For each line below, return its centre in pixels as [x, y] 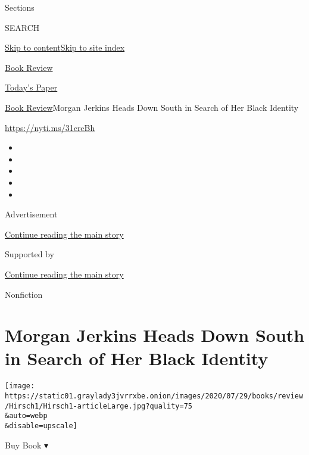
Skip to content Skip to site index [65, 47]
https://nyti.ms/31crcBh [50, 127]
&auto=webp [26, 416]
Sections [20, 7]
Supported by [29, 254]
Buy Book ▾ [27, 445]
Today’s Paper [31, 87]
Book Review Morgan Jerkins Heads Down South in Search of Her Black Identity [152, 107]
